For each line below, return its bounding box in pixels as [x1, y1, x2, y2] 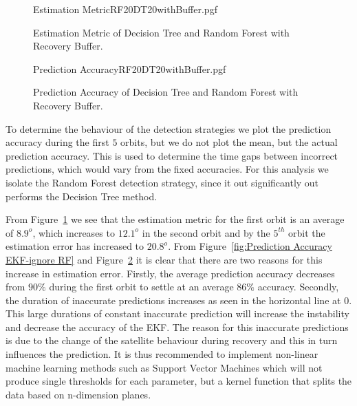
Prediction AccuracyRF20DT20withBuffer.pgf [33, 61, 226, 76]
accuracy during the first [6, 135, 109, 149]
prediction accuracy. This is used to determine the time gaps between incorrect [6, 148, 338, 162]
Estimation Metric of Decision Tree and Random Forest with [33, 25, 290, 39]
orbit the [288, 225, 325, 239]
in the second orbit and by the [142, 225, 270, 239]
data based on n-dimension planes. [6, 387, 151, 401]
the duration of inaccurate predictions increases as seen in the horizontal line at [6, 292, 341, 307]
